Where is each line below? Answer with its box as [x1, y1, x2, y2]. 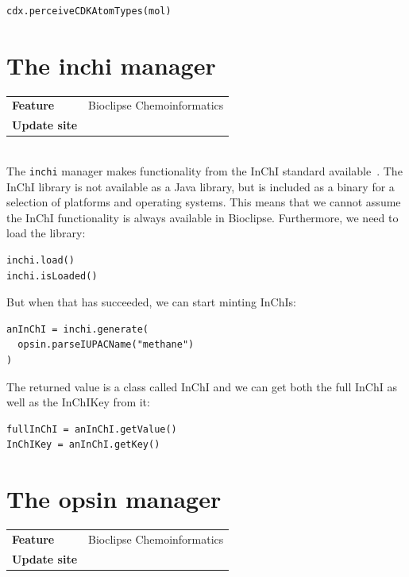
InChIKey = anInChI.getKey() [6, 439, 160, 451]
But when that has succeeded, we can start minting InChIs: [6, 294, 296, 310]
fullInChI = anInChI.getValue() [6, 423, 177, 435]
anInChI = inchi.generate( [6, 323, 149, 335]
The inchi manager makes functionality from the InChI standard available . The [6, 163, 403, 179]
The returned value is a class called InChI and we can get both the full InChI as [6, 378, 397, 394]
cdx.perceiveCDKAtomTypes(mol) [6, 6, 172, 17]
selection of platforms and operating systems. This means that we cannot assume [6, 194, 401, 210]
